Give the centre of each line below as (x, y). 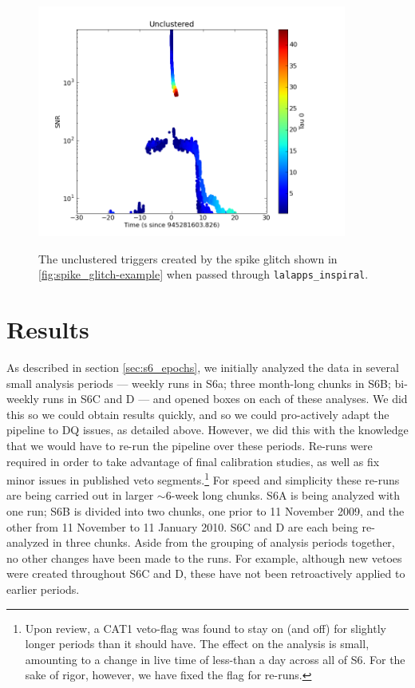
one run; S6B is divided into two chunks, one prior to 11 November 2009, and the (206, 510)
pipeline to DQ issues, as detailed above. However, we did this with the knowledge (207, 430)
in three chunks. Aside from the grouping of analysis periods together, (223, 542)
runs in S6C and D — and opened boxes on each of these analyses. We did (225, 399)
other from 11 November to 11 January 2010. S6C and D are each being (182, 526)
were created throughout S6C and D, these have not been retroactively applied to (206, 573)
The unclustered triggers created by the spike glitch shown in (188, 258)
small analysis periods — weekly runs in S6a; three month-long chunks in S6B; (199, 383)
